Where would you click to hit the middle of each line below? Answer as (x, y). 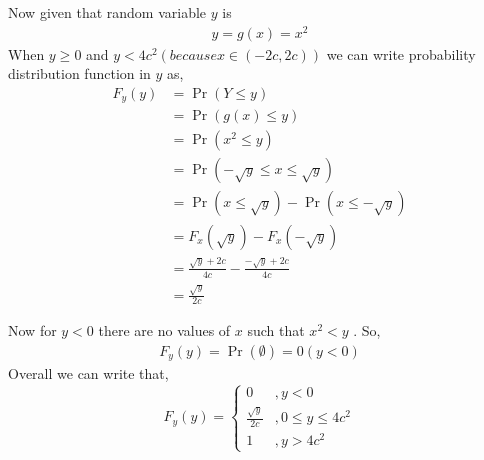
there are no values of (164, 330)
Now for (32, 330)
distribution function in (79, 73)
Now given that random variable (107, 12)
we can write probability (401, 53)
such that (276, 330)
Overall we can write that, (88, 373)
